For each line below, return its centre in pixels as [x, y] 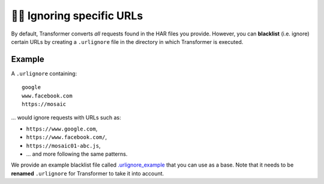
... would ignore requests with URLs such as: [66, 118]
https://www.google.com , [62, 129]
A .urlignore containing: [44, 73]
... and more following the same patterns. [77, 154]
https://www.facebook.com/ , [67, 137]
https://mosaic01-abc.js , [63, 146]
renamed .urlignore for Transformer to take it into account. [88, 173]
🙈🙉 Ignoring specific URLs [77, 16]
